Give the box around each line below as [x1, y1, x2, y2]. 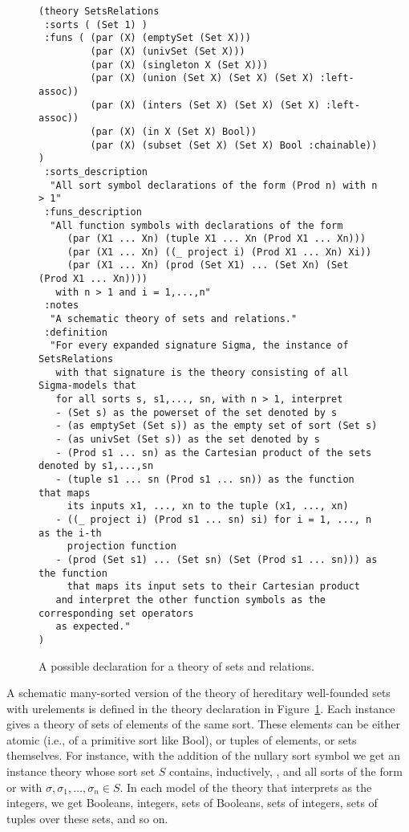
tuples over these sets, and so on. [6, 810, 168, 826]
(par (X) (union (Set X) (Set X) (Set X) [90, 72, 314, 84]
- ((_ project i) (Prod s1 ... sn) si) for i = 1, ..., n [55, 513, 372, 525]
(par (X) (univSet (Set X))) [90, 45, 245, 57]
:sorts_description [44, 165, 148, 177]
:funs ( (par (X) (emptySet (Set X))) [44, 32, 251, 44]
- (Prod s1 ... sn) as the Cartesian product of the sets [55, 447, 372, 459]
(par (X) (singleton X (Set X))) [90, 59, 269, 71]
